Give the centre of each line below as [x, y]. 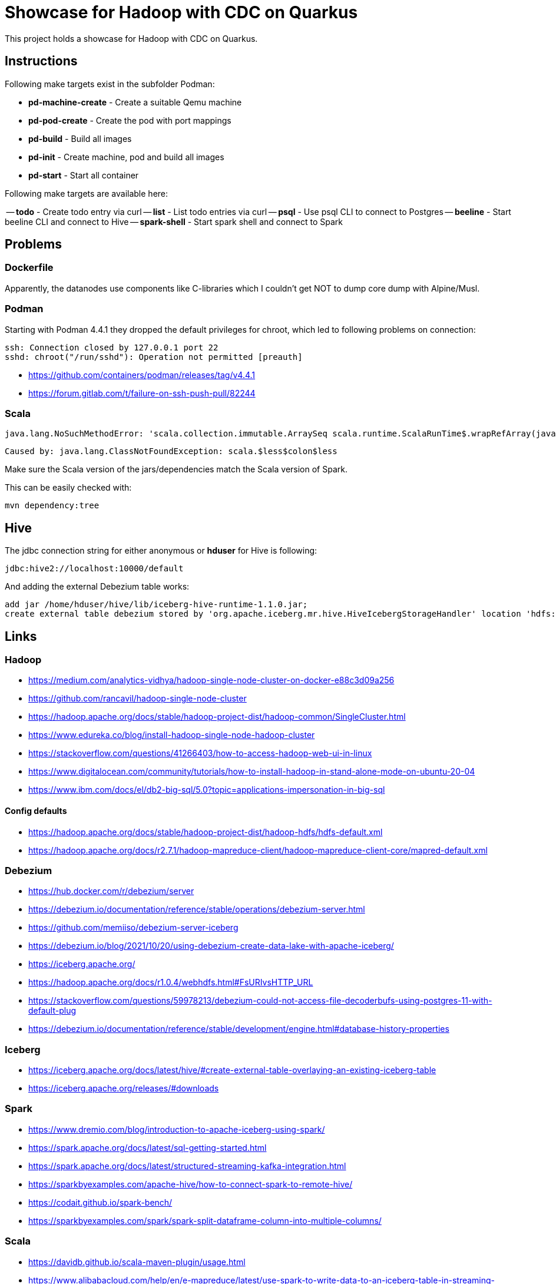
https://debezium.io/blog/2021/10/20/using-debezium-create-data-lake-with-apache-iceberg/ [211, 946]
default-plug [52, 1011]
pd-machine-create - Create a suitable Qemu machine [135, 102]
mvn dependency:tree [52, 506]
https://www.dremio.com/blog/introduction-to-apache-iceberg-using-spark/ [177, 1129]
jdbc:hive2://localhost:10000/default [94, 569]
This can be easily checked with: [68, 488]
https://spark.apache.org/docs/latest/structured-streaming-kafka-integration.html [187, 1166]
